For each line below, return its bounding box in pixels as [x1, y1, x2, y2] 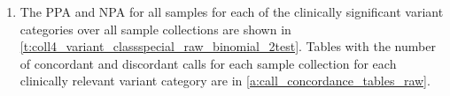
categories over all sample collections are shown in [19, 19, 291, 38]
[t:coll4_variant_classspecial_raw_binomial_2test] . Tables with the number [19, 37, 436, 55]
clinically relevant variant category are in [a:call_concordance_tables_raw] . [19, 71, 431, 90]
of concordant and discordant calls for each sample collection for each [19, 54, 397, 72]
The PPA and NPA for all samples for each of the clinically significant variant [19, 3, 444, 20]
